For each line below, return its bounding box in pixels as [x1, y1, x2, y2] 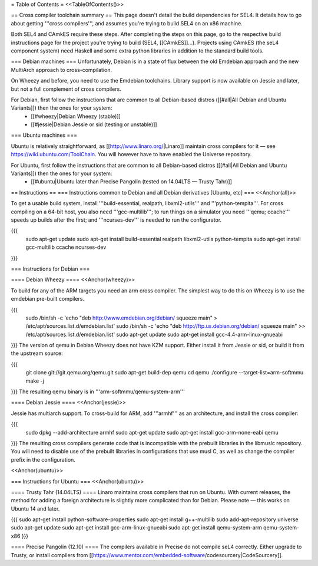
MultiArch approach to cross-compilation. [11, 66, 112, 73]
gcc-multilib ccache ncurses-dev [25, 243, 107, 251]
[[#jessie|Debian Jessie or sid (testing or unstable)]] [31, 121, 157, 128]
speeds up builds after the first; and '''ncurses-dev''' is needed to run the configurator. [11, 216, 222, 223]
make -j [25, 377, 44, 384]
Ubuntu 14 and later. [11, 505, 60, 512]
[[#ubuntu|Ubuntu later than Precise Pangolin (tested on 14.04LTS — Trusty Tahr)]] [31, 178, 233, 185]
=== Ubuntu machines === [11, 131, 78, 139]
